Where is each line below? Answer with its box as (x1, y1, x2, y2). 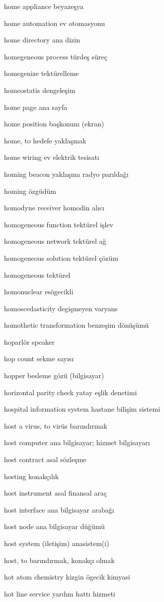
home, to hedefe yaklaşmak (4, 135, 86, 145)
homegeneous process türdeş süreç (4, 51, 107, 61)
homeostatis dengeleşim (4, 84, 76, 95)
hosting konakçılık (4, 471, 59, 481)
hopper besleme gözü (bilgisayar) (4, 370, 104, 381)
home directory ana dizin (4, 34, 80, 45)
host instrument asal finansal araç (4, 488, 107, 498)
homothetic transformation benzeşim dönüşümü (4, 320, 149, 330)
